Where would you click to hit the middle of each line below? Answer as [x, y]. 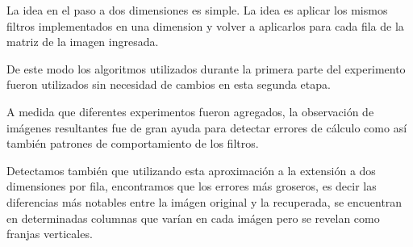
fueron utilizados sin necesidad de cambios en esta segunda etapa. [169, 84]
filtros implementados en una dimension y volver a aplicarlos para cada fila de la [205, 25]
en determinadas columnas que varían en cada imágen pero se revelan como [193, 218]
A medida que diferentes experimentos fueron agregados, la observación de [190, 111]
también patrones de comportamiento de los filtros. [133, 143]
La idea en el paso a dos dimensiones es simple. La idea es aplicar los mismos [197, 10]
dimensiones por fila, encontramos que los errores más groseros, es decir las [192, 186]
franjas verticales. [50, 234]
